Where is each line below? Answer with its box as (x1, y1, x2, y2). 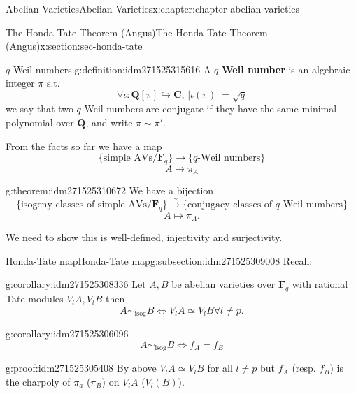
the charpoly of (6, 374, 71, 388)
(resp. (292, 360, 316, 375)
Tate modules (6, 291, 64, 306)
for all (207, 360, 233, 375)
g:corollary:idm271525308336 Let (6, 277, 146, 291)
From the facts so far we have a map (6, 138, 162, 153)
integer (6, 75, 35, 90)
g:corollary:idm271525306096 (6, 326, 129, 341)
